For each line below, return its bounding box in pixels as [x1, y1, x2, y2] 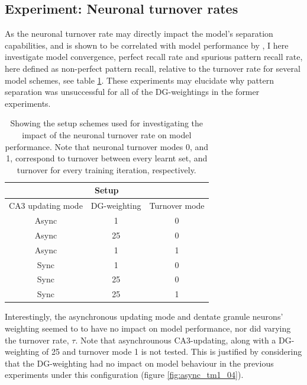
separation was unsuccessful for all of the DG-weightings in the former [5, 85, 260, 98]
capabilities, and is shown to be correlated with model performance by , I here [5, 39, 289, 51]
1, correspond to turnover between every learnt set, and [6, 152, 208, 164]
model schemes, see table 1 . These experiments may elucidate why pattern [5, 74, 274, 86]
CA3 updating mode [9, 199, 83, 212]
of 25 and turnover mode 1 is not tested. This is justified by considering [41, 345, 302, 358]
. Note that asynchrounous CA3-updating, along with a [75, 333, 276, 346]
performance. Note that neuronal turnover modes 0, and [5, 140, 209, 152]
